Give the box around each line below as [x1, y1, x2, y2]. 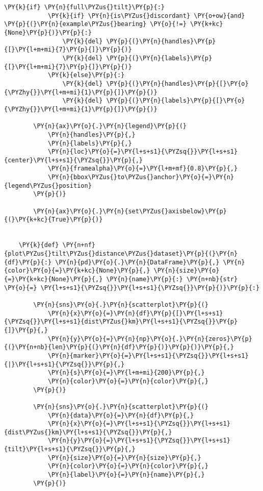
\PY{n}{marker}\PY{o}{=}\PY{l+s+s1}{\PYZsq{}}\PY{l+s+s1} [47, 352, 249, 359]
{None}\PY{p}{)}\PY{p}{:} [4, 29, 92, 36]
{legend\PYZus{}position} [4, 182, 92, 189]
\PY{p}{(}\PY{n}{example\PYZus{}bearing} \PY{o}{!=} [4, 20, 187, 28]
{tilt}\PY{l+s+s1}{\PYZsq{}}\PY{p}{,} [4, 446, 136, 453]
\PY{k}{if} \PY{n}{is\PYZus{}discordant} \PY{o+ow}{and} [47, 12, 245, 19]
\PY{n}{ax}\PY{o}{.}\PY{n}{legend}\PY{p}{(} [33, 122, 187, 130]
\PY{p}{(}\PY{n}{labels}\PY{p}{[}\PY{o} [106, 97, 245, 105]
